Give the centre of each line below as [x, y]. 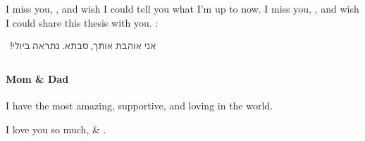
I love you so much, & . [56, 129]
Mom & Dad [37, 79]
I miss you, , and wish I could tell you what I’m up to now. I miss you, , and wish [182, 8]
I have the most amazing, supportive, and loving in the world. [140, 106]
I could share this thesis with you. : [82, 22]
